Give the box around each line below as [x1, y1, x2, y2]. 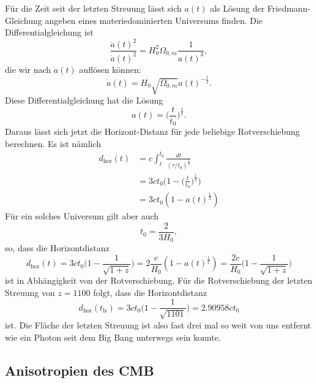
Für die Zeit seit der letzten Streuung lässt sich [5, 2, 182, 14]
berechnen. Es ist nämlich [5, 137, 102, 150]
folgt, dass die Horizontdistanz [93, 286, 207, 298]
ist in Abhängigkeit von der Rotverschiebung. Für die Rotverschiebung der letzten [5, 274, 313, 287]
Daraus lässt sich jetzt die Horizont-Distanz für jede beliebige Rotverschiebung [5, 125, 300, 138]
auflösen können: [79, 63, 141, 75]
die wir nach [5, 63, 51, 75]
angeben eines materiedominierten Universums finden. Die [45, 13, 263, 26]
